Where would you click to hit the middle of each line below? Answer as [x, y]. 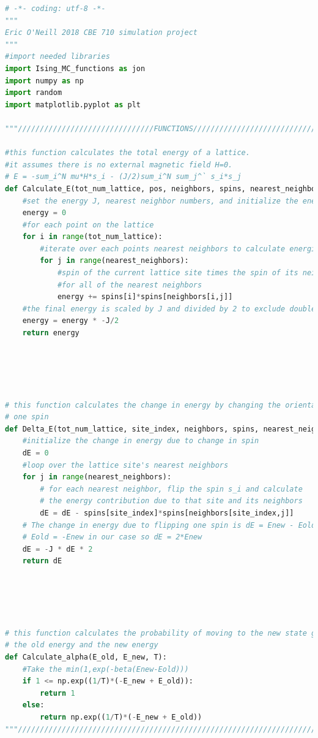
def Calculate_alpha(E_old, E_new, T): [86, 657]
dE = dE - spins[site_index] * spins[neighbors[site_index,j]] [167, 513]
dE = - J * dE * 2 [57, 549]
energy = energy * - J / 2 [71, 321]
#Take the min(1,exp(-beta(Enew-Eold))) [105, 669]
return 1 [57, 693]
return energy [51, 333]
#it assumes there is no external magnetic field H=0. [119, 165]
